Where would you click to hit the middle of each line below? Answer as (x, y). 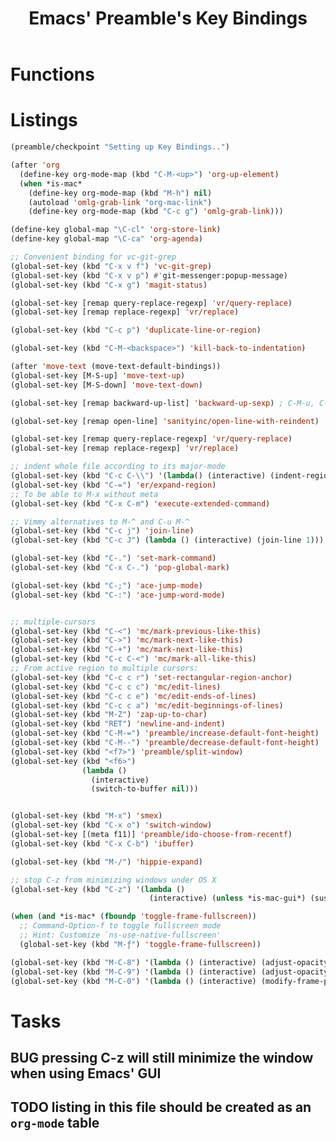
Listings (44, 120)
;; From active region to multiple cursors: (104, 668)
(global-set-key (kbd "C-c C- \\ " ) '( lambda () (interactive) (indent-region (171, 476)
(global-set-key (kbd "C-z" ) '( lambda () (98, 889)
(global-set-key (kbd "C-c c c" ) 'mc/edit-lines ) (116, 687)
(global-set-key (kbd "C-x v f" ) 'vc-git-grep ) (111, 266)
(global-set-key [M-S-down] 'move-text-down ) (106, 385)
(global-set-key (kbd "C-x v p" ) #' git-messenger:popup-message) (149, 275)
